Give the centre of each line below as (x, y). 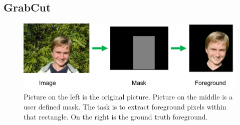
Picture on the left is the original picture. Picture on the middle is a (128, 97)
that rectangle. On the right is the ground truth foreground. (116, 116)
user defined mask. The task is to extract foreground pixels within (125, 107)
